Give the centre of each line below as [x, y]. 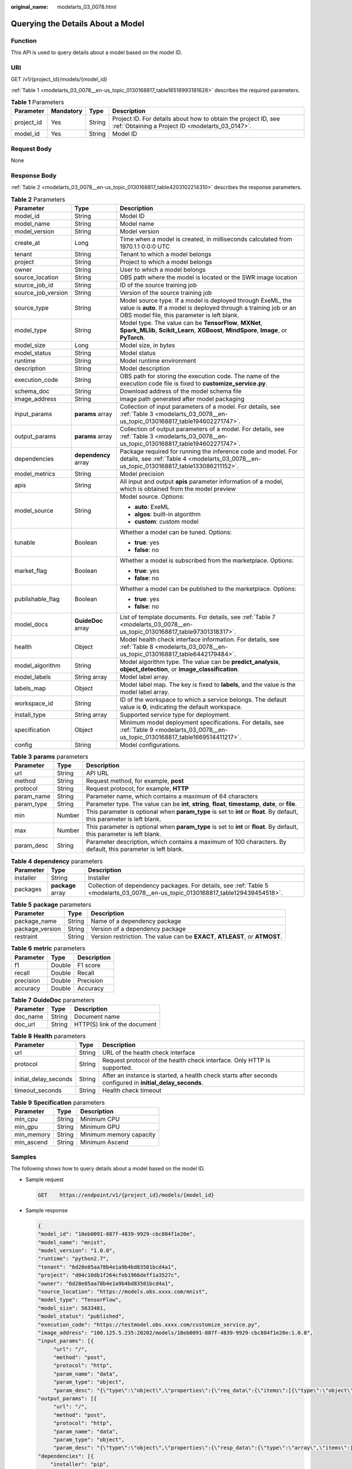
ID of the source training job [158, 285]
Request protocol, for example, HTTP [137, 789]
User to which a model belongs [163, 270]
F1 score [89, 965]
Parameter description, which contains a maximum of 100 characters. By [186, 842]
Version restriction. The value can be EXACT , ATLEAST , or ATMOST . [187, 937]
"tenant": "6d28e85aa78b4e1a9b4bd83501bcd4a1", [107, 1267]
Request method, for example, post [135, 781]
